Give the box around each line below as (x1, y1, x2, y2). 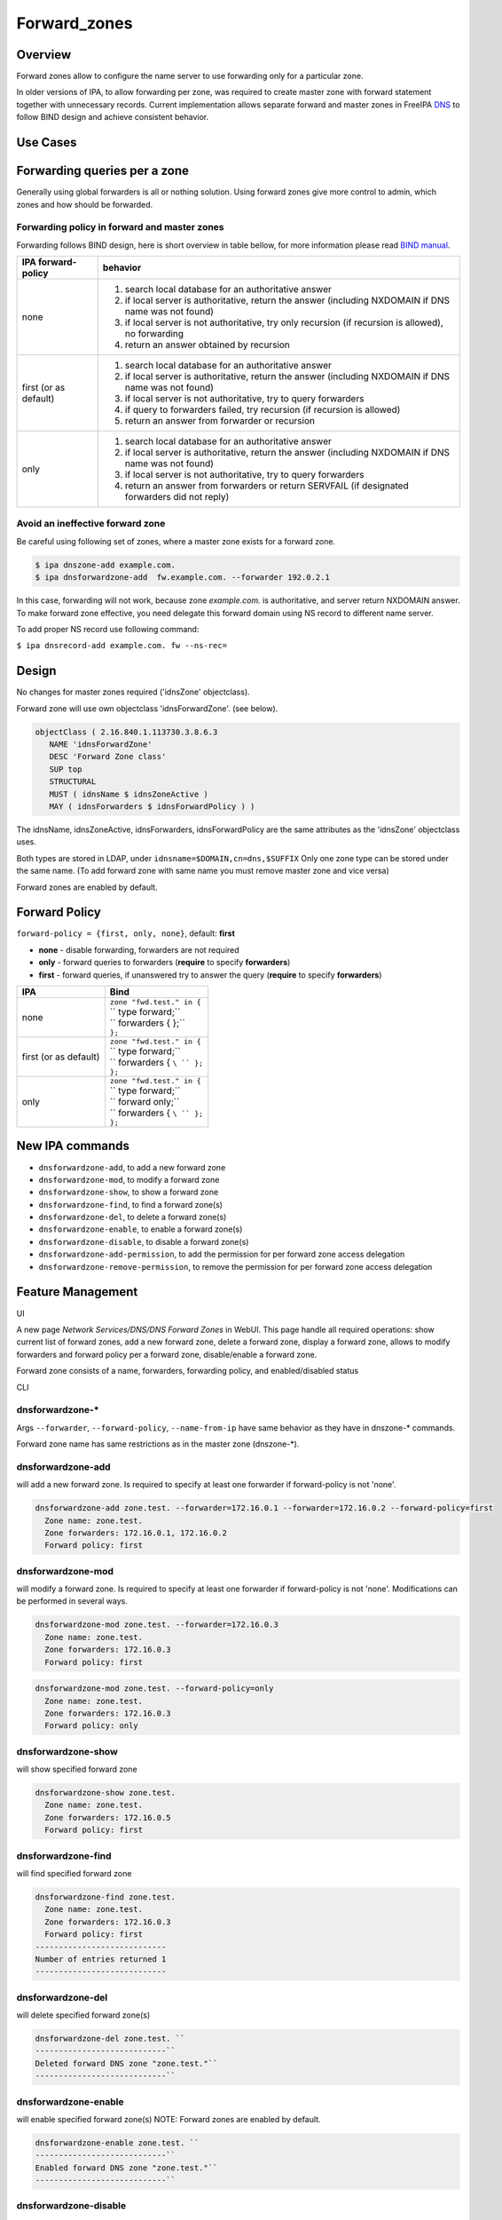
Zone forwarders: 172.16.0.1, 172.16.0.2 (44, 1527, 228, 1538)
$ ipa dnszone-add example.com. (35, 559, 176, 570)
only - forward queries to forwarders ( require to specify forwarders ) (38, 957, 291, 968)
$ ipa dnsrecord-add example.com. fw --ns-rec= (16, 640, 228, 651)
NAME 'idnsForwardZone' (49, 740, 153, 749)
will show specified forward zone (16, 1764, 137, 1775)
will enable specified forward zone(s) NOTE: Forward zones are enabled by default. (16, 2113, 321, 2124)
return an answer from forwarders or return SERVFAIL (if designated (124, 480, 409, 492)
